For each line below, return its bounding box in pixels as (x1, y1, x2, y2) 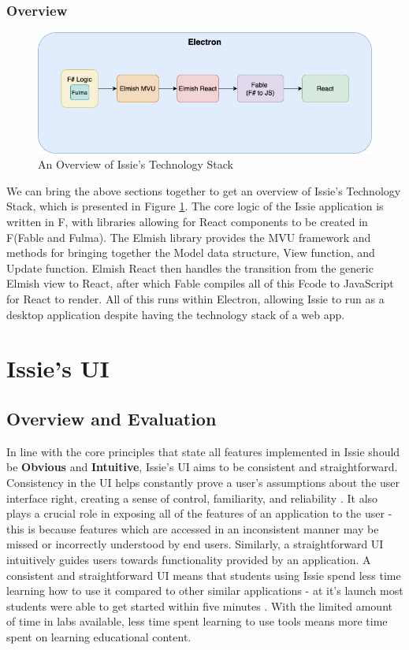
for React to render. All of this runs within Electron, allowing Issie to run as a (6, 291, 385, 307)
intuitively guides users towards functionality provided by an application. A (6, 551, 371, 567)
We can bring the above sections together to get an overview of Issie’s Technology (6, 182, 401, 199)
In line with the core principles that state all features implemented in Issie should (6, 443, 400, 459)
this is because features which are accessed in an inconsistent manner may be (6, 520, 379, 537)
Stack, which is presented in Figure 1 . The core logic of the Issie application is (6, 198, 384, 214)
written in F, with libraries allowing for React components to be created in (6, 214, 368, 230)
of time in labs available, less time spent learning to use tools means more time (6, 613, 388, 630)
